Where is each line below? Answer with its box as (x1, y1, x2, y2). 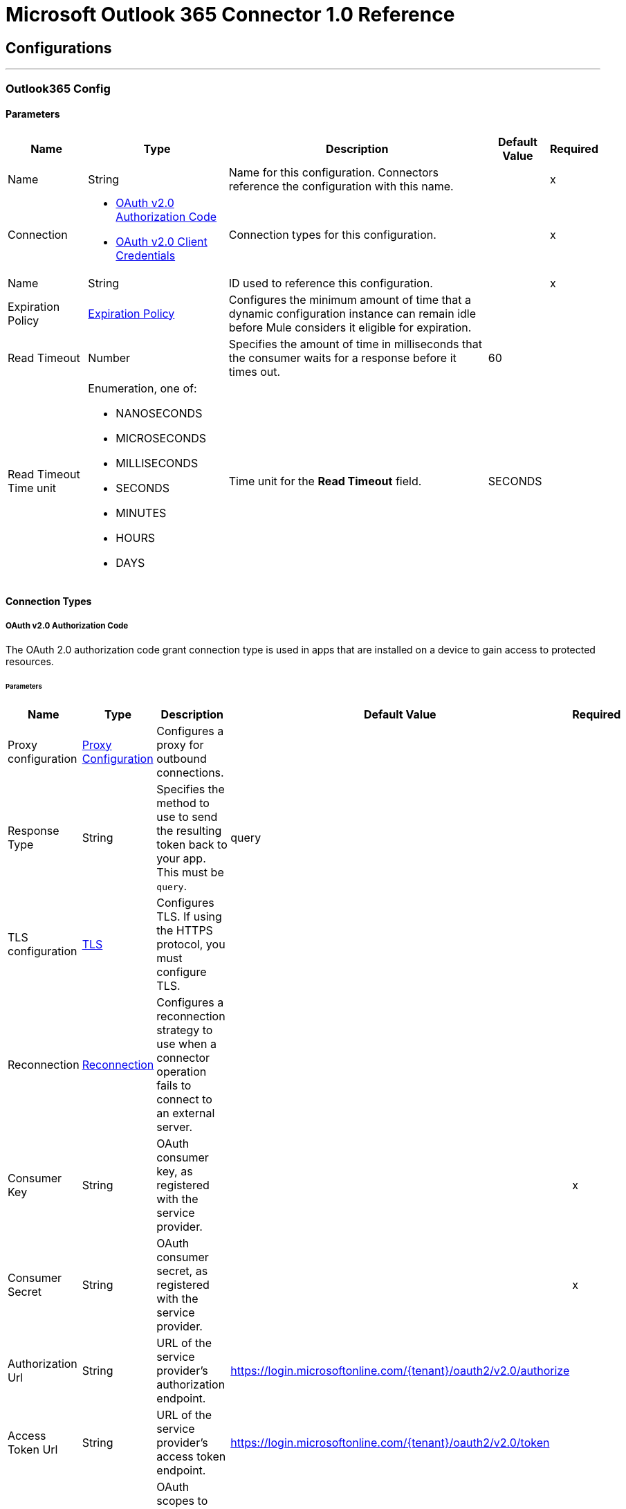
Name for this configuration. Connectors (228, 165, 439, 179)
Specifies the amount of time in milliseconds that (228, 336, 482, 351)
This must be (156, 865, 224, 879)
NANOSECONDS (116, 406, 203, 420)
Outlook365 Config (6, 81, 111, 96)
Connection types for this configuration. (228, 227, 436, 242)
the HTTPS (156, 923, 213, 937)
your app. (156, 851, 206, 865)
